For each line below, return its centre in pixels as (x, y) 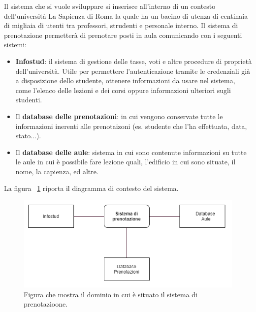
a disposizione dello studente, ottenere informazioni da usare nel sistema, (125, 80)
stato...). (28, 136)
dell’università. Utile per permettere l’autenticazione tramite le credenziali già (133, 71)
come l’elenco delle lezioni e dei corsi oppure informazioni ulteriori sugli (123, 90)
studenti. (29, 100)
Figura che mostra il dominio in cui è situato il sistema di (111, 294)
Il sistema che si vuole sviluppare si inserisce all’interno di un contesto (110, 6)
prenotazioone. (46, 304)
